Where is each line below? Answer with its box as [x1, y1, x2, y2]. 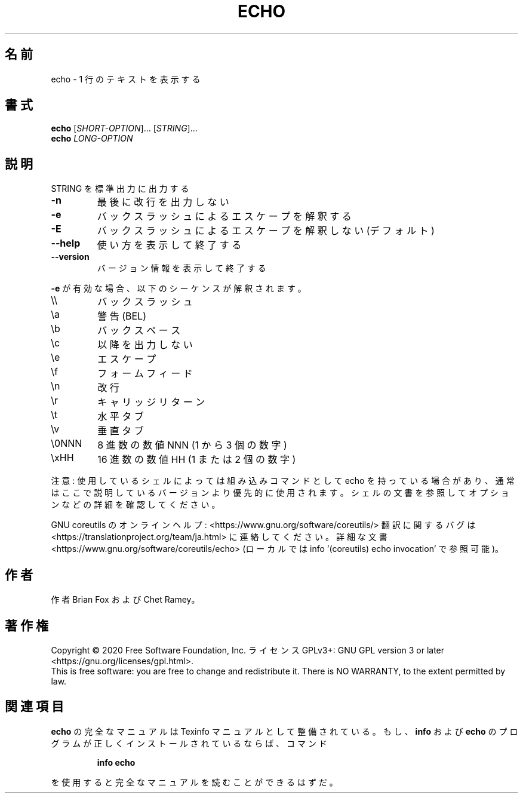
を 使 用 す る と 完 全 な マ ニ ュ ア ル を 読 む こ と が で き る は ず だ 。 [51, 776, 338, 787]
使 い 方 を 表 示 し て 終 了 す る [97, 239, 242, 251]
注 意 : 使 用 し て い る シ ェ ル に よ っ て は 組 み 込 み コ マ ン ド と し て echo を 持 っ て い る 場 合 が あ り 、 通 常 [51, 475, 515, 486]
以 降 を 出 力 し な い [97, 339, 193, 351]
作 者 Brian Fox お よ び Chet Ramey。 [51, 594, 200, 605]
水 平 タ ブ [97, 410, 144, 423]
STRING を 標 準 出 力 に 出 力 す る [51, 183, 189, 194]
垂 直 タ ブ [97, 425, 144, 437]
